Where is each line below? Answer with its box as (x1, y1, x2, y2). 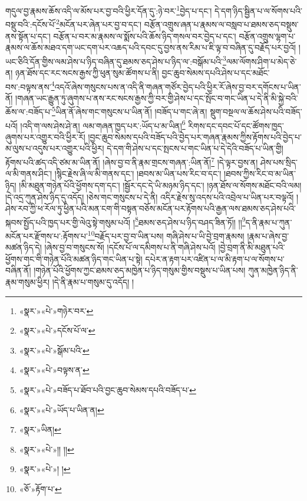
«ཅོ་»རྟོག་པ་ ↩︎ (19, 482, 62, 495)
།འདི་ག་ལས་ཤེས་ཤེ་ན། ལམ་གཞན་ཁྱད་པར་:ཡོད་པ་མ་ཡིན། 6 (20, 117, 186, 131)
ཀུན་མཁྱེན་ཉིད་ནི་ (247, 264, 298, 276)
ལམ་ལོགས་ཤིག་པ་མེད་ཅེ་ (226, 55, 297, 67)
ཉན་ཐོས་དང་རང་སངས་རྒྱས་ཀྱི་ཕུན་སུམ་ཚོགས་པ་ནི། (15, 66, 159, 78)
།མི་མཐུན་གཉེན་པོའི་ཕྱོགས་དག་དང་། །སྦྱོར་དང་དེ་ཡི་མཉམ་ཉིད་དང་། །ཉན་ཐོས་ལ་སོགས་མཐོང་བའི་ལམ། (19, 179, 302, 191)
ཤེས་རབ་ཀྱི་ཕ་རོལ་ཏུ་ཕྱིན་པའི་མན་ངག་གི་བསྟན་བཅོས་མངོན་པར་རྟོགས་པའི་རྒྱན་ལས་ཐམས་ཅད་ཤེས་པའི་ (5, 202, 296, 215)
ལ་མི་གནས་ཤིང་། (5, 167, 52, 180)
